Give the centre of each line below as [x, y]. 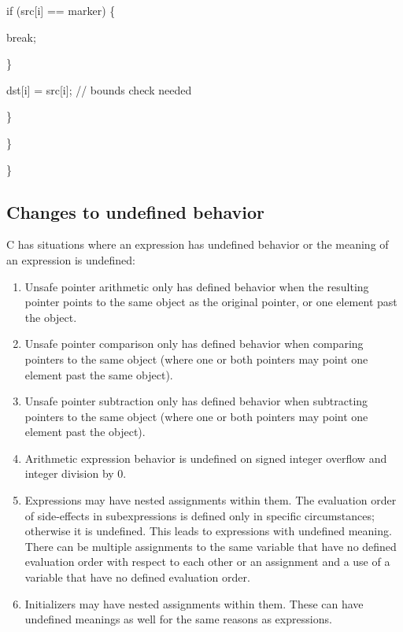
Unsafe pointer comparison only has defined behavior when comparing [194, 344]
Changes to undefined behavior [136, 211]
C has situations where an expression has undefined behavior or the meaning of [198, 244]
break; [21, 37]
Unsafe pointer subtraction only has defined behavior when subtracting [196, 401]
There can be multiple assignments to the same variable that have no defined [211, 546]
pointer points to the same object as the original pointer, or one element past [211, 302]
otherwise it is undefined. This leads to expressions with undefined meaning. [208, 531]
